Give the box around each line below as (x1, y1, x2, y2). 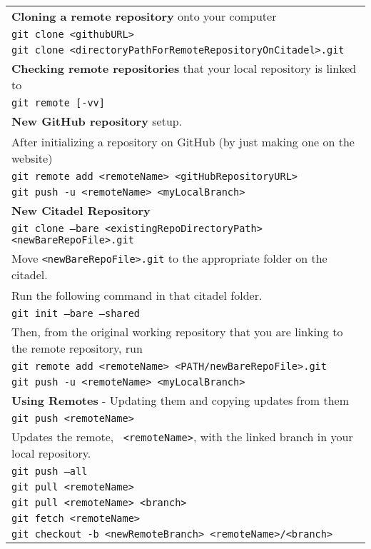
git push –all (11, 465, 88, 477)
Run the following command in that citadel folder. (11, 287, 263, 303)
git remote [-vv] (11, 97, 105, 109)
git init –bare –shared (11, 308, 141, 319)
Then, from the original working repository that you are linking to (11, 323, 343, 340)
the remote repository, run (11, 340, 143, 356)
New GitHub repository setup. (11, 113, 183, 129)
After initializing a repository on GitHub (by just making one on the (11, 134, 355, 150)
